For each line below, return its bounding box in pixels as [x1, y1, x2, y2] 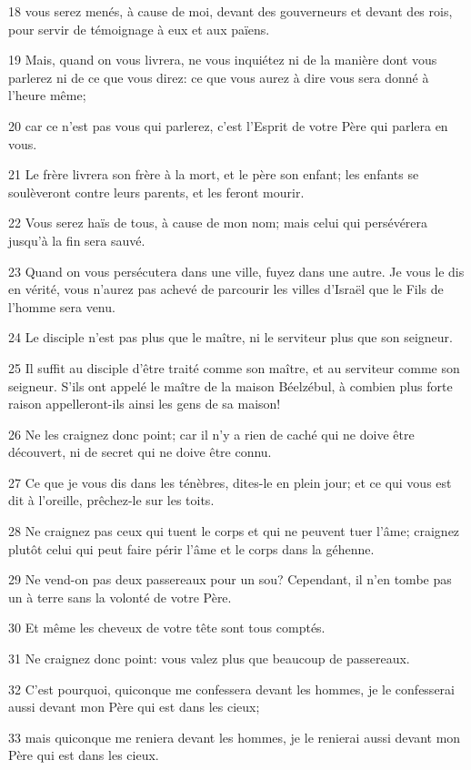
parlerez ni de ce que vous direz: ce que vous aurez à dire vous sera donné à [8, 67, 429, 86]
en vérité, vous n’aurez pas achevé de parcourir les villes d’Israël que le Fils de [8, 279, 444, 299]
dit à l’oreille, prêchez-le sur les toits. [8, 491, 215, 510]
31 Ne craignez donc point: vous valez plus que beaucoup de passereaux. [8, 649, 410, 668]
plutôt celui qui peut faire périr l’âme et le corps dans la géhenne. [8, 539, 375, 558]
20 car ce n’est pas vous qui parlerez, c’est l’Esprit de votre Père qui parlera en [8, 116, 448, 135]
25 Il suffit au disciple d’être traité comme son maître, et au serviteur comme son [8, 358, 460, 377]
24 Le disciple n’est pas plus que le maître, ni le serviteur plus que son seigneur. [8, 328, 453, 347]
